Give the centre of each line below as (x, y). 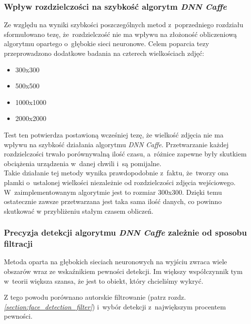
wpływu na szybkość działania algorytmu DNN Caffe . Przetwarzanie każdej (116, 144)
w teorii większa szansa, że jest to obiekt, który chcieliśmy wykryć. (104, 281)
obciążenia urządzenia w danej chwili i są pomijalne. (83, 163)
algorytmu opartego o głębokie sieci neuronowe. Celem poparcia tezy (107, 43)
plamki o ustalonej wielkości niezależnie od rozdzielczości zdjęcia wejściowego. (120, 182)
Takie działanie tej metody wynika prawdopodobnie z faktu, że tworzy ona (116, 173)
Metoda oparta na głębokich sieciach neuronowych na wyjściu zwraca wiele (116, 262)
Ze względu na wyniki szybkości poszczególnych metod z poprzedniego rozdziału (124, 25)
